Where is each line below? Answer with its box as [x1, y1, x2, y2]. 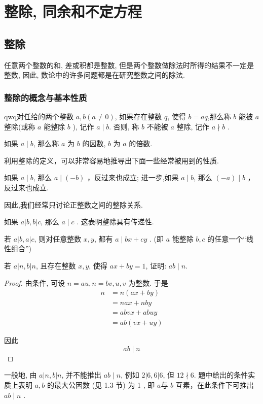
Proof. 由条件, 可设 [4, 277, 65, 288]
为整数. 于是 [128, 277, 168, 288]
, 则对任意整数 [34, 233, 82, 244]
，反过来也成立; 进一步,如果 [87, 172, 179, 183]
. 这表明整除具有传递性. [77, 216, 154, 227]
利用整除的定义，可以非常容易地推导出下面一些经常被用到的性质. [4, 155, 219, 165]
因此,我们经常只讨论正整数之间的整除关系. [4, 199, 143, 210]
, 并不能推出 [61, 369, 102, 380]
